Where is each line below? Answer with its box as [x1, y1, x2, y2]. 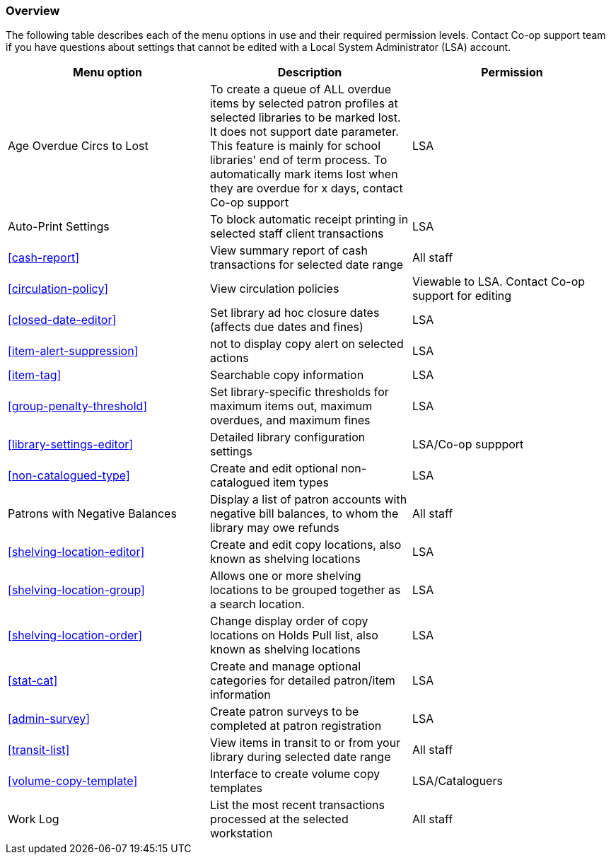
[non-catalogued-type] [8, 468, 130, 483]
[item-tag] [8, 368, 62, 383]
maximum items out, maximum [209, 399, 373, 414]
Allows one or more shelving [209, 569, 361, 583]
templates [209, 781, 262, 796]
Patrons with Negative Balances [8, 506, 177, 521]
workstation [209, 826, 273, 841]
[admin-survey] [8, 711, 91, 726]
